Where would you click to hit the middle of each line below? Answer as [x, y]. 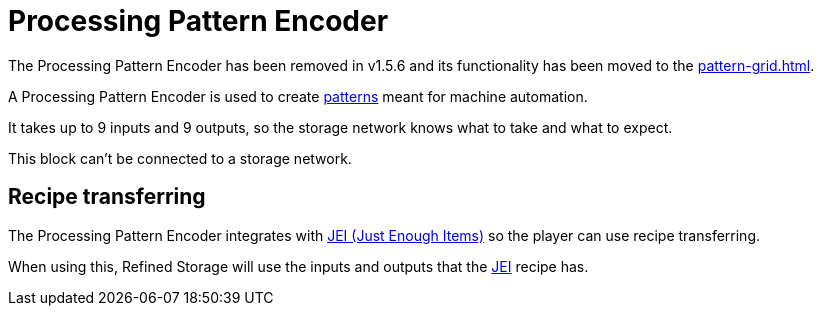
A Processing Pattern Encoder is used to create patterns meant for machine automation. [298, 96]
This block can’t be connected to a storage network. [180, 158]
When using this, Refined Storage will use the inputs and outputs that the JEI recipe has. [298, 266]
